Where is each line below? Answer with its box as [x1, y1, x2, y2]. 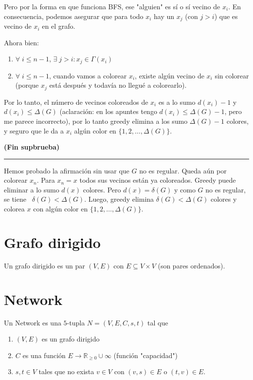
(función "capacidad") [113, 350, 178, 360]
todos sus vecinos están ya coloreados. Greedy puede [79, 175, 236, 185]
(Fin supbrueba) [4, 142, 60, 152]
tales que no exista [38, 366, 94, 377]
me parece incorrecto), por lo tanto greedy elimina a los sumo [4, 115, 188, 126]
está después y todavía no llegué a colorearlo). [49, 80, 187, 90]
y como [174, 184, 196, 194]
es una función [22, 350, 66, 360]
